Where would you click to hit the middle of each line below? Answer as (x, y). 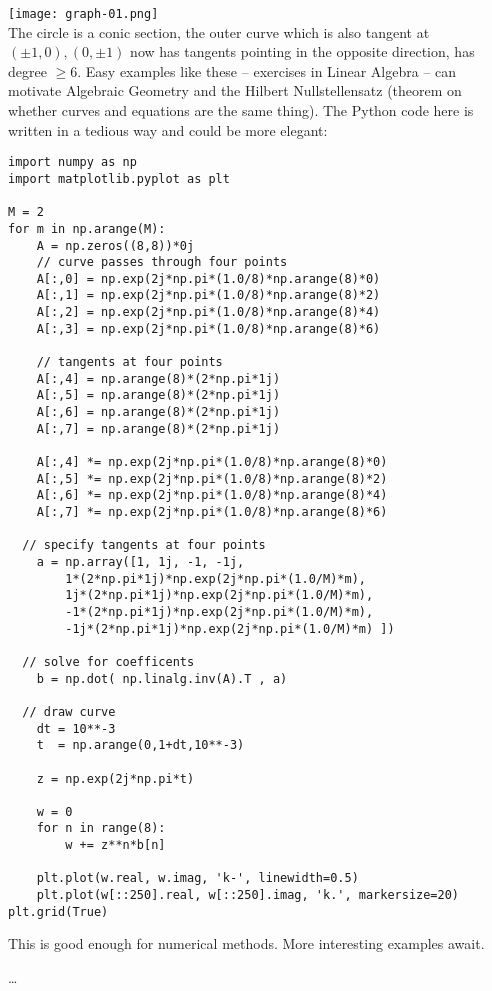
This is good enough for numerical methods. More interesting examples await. (246, 943)
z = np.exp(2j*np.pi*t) (115, 778)
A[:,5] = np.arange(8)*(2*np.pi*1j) (158, 395)
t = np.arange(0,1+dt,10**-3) (140, 745)
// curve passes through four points (162, 262)
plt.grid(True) (58, 911)
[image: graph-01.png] (83, 14)
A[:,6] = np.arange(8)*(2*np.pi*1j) (158, 412)
